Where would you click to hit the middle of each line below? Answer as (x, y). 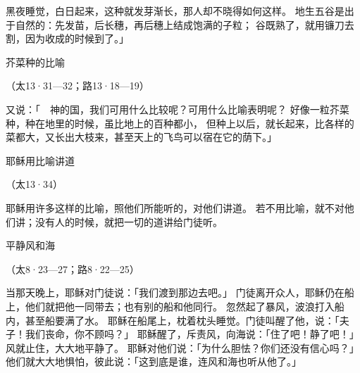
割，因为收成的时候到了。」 (67, 38)
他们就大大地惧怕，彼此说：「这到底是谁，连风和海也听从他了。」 (154, 361)
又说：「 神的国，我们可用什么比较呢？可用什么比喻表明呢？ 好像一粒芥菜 (178, 109)
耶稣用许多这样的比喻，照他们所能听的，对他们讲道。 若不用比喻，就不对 (175, 207)
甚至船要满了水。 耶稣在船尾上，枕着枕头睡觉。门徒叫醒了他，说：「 (182, 320)
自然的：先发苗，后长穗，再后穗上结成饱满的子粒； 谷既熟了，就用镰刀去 (185, 24)
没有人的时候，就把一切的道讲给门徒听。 (129, 221)
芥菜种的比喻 (35, 62)
